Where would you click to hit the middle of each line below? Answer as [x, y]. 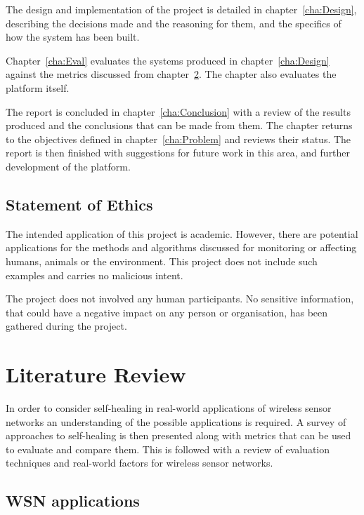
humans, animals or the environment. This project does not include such [162, 261]
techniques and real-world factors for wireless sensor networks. [139, 463]
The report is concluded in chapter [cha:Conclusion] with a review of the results [178, 111]
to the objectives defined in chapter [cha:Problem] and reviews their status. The [178, 139]
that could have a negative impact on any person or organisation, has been [167, 312]
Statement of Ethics [79, 204]
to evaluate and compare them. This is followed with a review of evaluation [168, 449]
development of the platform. [68, 166]
